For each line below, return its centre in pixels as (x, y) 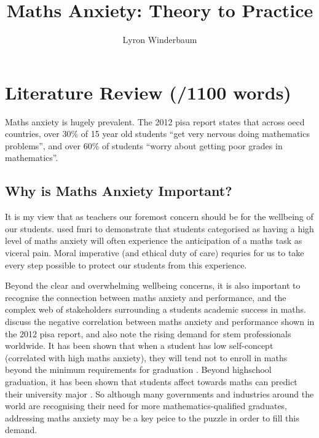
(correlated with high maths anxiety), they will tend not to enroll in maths (146, 357)
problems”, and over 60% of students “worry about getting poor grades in (144, 145)
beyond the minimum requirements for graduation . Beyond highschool (138, 370)
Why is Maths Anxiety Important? (119, 191)
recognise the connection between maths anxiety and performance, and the (146, 297)
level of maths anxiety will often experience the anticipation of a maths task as (154, 241)
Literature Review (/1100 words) (148, 92)
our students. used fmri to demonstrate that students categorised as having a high (159, 228)
